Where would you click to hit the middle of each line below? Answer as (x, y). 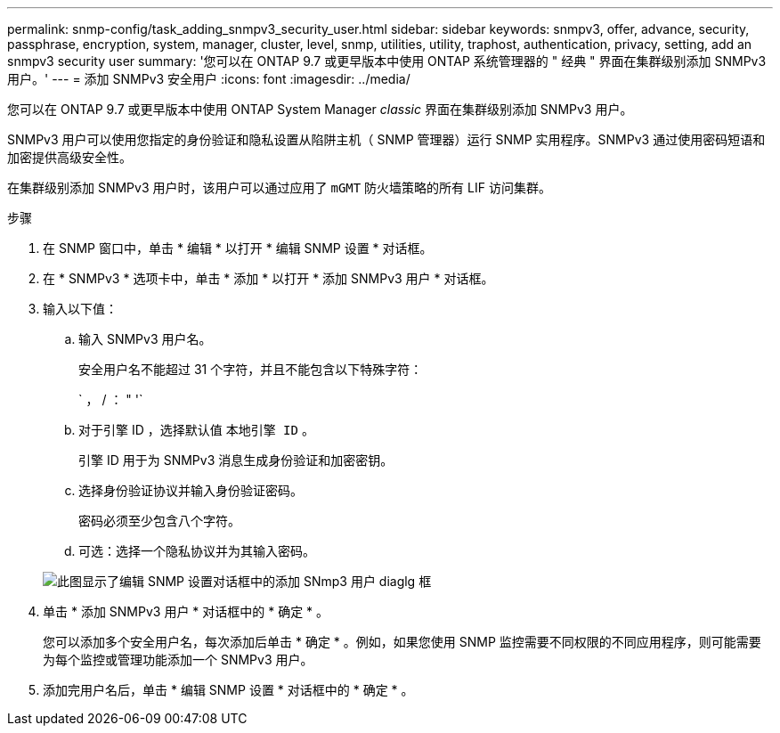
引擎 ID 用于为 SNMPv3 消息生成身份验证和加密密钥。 (236, 460)
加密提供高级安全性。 (69, 157)
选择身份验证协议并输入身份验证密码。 (191, 490)
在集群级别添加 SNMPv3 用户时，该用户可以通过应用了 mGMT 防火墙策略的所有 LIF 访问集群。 (279, 187)
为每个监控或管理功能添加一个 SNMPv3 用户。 (178, 660)
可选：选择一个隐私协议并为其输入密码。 (197, 551)
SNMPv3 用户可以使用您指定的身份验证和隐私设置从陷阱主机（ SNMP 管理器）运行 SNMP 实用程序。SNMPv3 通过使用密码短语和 (386, 139)
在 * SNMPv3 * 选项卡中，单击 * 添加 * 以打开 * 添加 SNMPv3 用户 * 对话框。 (268, 278)
